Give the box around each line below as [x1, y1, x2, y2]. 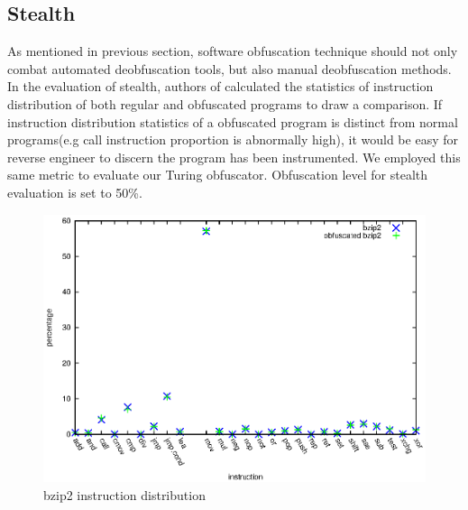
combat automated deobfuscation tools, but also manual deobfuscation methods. [7, 59, 452, 78]
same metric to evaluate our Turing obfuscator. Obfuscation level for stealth [7, 165, 428, 184]
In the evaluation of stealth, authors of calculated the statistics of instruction [7, 77, 434, 96]
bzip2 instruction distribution [43, 485, 206, 504]
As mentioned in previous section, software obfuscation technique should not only [7, 42, 458, 60]
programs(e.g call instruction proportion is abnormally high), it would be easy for [7, 130, 458, 149]
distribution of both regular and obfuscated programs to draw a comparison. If [7, 94, 443, 113]
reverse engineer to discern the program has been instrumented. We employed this [7, 147, 461, 166]
